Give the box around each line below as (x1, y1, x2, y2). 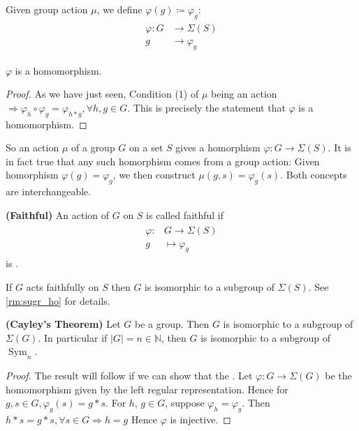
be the (325, 368, 352, 383)
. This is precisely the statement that (127, 100, 286, 114)
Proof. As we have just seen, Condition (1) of (6, 86, 199, 101)
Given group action (6, 2, 88, 16)
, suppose (165, 395, 205, 410)
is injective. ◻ (170, 412, 231, 427)
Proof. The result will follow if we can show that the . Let (6, 368, 253, 383)
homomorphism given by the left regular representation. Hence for (6, 381, 288, 396)
